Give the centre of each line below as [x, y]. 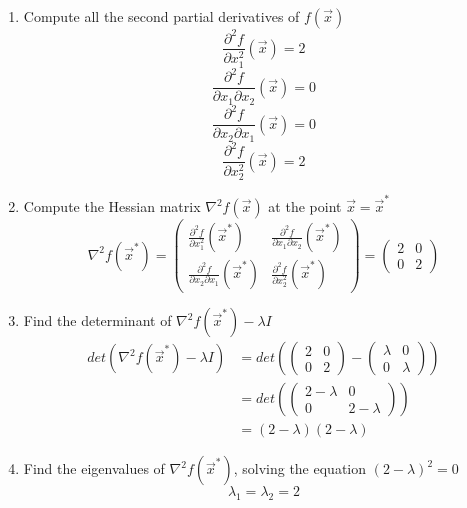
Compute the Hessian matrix [112, 206]
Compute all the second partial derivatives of [161, 16]
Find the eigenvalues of [94, 468]
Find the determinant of [97, 320]
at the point [305, 206]
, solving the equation [300, 468]
